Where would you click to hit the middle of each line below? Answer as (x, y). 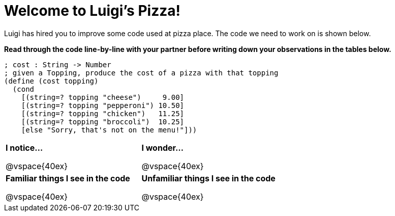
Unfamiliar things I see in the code (208, 178)
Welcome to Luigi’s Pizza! (92, 11)
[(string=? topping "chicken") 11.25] (103, 113)
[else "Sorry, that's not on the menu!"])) (109, 130)
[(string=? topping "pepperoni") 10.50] (103, 105)
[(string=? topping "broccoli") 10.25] (103, 121)
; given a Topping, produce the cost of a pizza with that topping (141, 73)
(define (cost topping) (51, 81)
